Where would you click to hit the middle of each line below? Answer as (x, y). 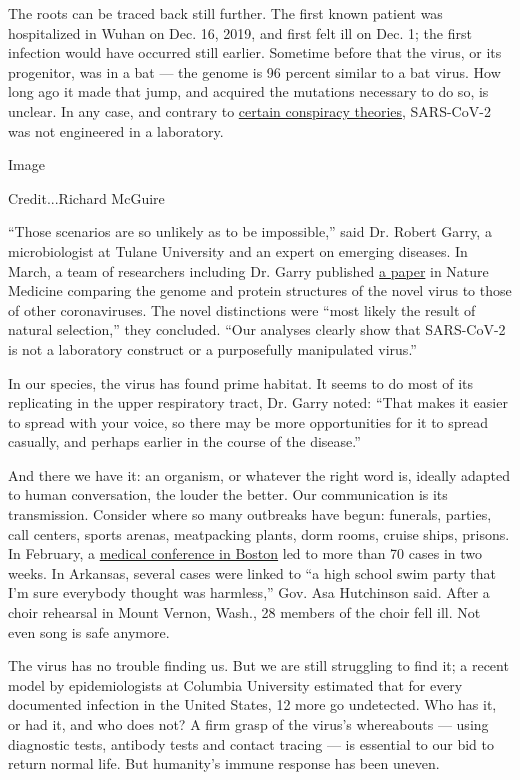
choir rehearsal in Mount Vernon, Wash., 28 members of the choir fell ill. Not (244, 612)
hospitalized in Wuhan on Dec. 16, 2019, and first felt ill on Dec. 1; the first (240, 32)
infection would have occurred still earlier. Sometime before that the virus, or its (255, 52)
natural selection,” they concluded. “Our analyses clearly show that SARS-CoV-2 (257, 329)
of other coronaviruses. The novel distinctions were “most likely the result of (242, 309)
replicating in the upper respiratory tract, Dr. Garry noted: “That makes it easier (258, 402)
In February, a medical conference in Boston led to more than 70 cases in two (245, 553)
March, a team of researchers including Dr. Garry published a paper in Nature (248, 270)
